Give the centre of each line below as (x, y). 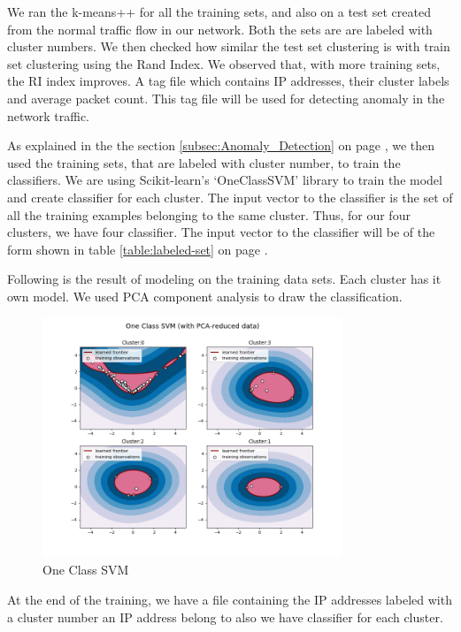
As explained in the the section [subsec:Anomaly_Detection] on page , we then (221, 145)
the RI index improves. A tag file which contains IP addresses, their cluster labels (228, 81)
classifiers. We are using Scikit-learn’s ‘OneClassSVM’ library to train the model (225, 180)
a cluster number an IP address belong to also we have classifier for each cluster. (225, 617)
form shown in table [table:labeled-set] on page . (138, 249)
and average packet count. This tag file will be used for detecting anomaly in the (226, 98)
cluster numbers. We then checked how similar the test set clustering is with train (229, 46)
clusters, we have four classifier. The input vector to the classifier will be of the (221, 232)
